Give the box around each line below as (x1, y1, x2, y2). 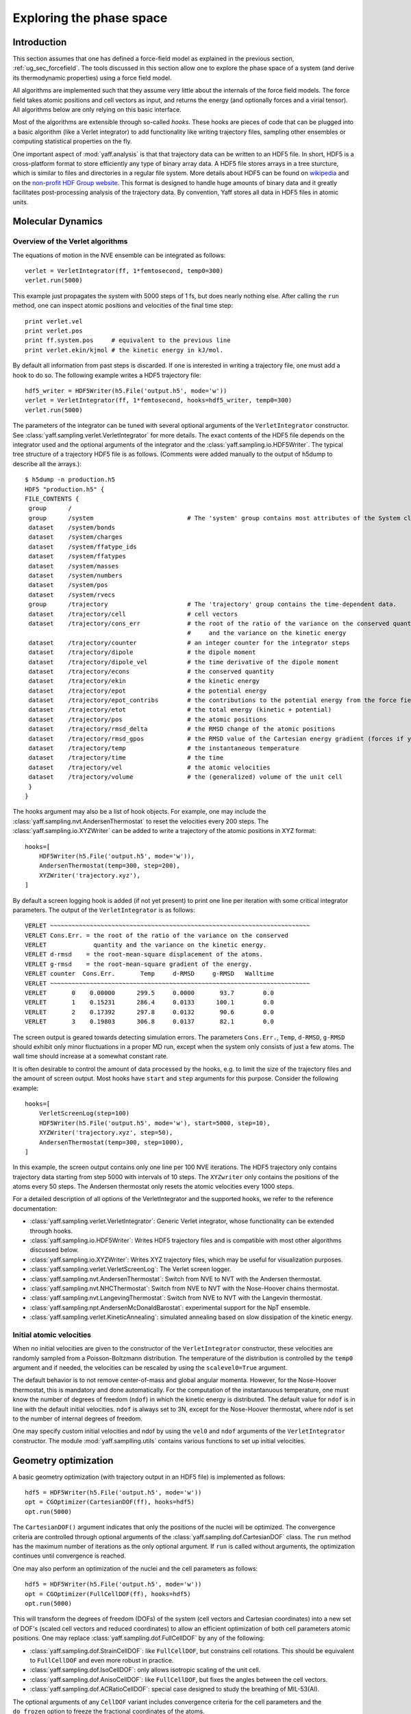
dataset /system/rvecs (28, 590, 116, 599)
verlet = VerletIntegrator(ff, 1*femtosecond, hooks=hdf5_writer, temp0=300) (25, 396, 292, 405)
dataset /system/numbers (28, 572, 123, 579)
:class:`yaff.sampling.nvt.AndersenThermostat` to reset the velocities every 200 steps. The (12, 817, 269, 825)
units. (12, 197, 29, 206)
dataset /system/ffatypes (28, 553, 127, 560)
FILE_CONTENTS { (25, 494, 79, 503)
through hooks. (29, 1227, 73, 1235)
